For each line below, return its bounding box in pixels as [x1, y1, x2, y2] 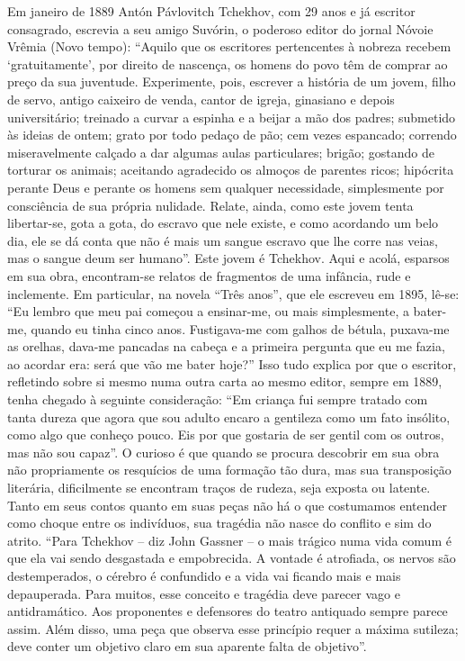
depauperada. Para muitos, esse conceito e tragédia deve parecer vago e [7, 584, 400, 602]
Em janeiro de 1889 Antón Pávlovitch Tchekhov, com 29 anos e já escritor [7, 2, 416, 20]
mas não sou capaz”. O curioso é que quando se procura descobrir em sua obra [7, 442, 440, 461]
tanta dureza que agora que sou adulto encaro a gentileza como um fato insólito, [7, 407, 451, 426]
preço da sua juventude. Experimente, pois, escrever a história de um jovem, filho [7, 72, 456, 91]
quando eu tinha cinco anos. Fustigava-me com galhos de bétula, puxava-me [31, 319, 450, 338]
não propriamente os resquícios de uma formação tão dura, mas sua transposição [7, 460, 452, 479]
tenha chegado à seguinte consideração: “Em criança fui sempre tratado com [7, 390, 428, 409]
